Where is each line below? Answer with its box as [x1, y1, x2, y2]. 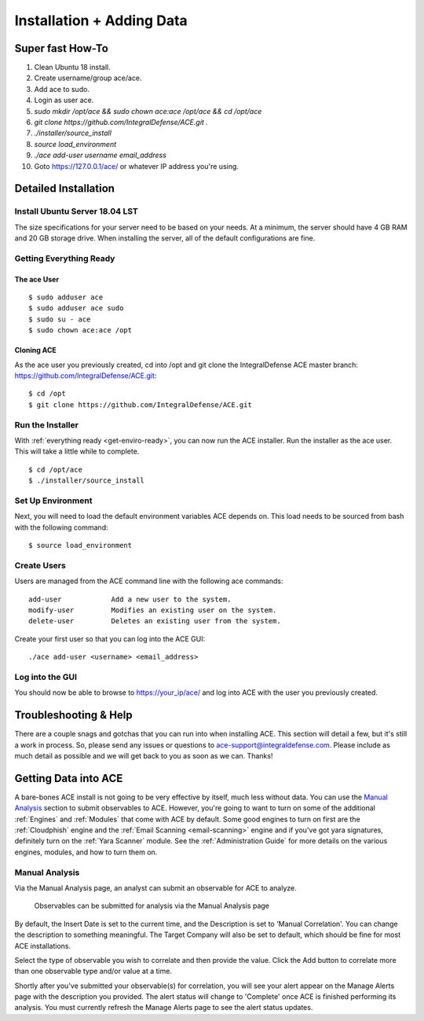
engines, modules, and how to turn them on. [14, 847, 158, 857]
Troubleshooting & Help [14, 708, 133, 722]
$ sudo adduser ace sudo [28, 303, 124, 313]
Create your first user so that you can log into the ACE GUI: [14, 634, 206, 644]
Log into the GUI [14, 671, 78, 682]
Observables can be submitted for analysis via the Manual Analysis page [34, 901, 270, 911]
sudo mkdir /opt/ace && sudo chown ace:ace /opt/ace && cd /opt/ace [34, 106, 262, 116]
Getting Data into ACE [14, 771, 123, 785]
